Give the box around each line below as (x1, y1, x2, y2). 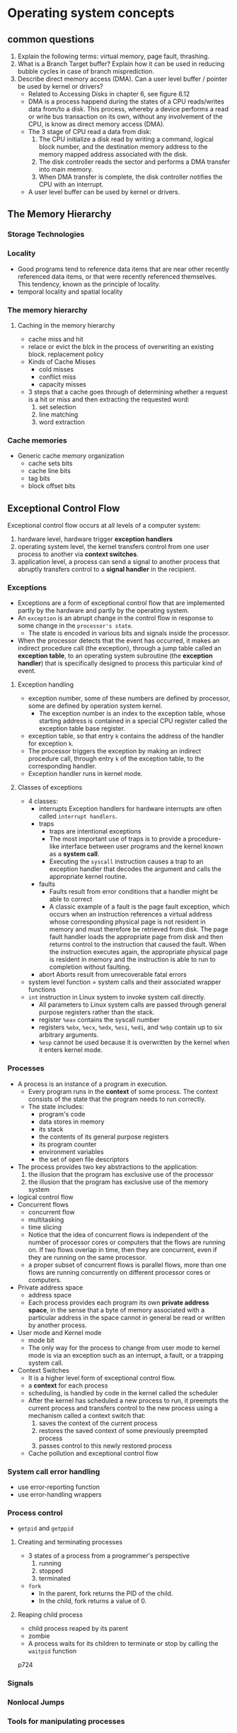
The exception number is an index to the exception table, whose (38, 709, 226, 718)
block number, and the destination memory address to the (38, 143, 208, 150)
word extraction (38, 417, 85, 426)
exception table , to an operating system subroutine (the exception (17, 651, 214, 660)
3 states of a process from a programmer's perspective (28, 1551, 190, 1560)
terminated (38, 1574, 71, 1583)
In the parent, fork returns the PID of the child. (38, 1589, 173, 1598)
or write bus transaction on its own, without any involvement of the (28, 112, 223, 121)
